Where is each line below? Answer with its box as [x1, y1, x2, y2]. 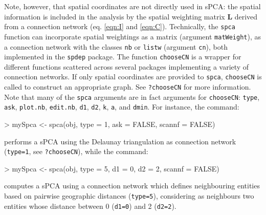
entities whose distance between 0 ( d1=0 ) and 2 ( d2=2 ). [4, 200, 176, 211]
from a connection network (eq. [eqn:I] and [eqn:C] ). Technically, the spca [4, 21, 235, 32]
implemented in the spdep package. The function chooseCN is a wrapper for [4, 51, 241, 62]
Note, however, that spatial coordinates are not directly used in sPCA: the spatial [4, 1, 261, 11]
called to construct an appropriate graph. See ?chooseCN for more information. [4, 81, 251, 92]
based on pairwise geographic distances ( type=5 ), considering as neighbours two [4, 190, 254, 201]
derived [234, 11, 258, 21]
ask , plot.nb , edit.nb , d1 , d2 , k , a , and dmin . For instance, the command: [4, 101, 239, 112]
